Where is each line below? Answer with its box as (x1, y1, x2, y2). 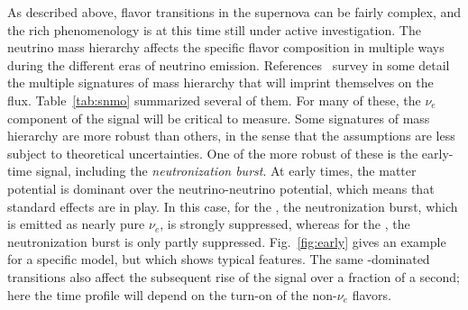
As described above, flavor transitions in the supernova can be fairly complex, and (7, 3, 462, 21)
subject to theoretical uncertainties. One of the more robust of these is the (7, 143, 418, 162)
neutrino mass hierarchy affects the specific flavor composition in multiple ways (7, 38, 445, 57)
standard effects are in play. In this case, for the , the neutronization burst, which (7, 196, 458, 215)
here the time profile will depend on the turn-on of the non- (7, 285, 337, 304)
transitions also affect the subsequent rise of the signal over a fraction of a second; (7, 267, 461, 286)
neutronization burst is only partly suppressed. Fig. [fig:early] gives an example (7, 232, 446, 251)
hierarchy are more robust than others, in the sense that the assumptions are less (7, 126, 455, 145)
